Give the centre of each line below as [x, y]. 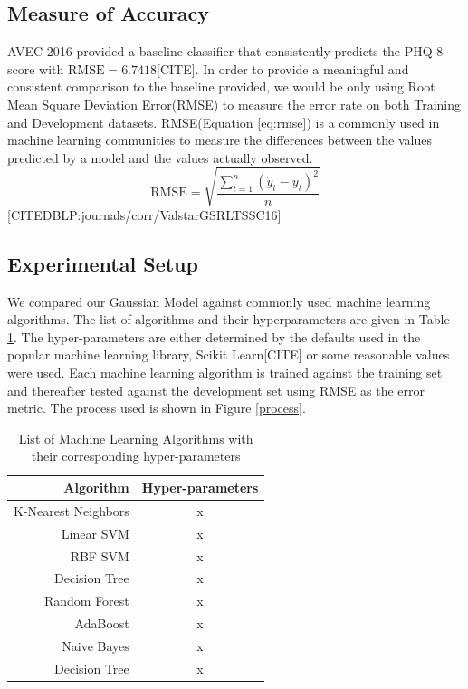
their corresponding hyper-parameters [136, 456]
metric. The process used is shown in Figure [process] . [157, 408]
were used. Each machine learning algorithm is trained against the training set [225, 373]
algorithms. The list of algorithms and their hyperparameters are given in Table [229, 319]
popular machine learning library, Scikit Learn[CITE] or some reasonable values [229, 354]
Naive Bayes [96, 645]
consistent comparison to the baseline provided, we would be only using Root [221, 86]
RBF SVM [100, 555]
